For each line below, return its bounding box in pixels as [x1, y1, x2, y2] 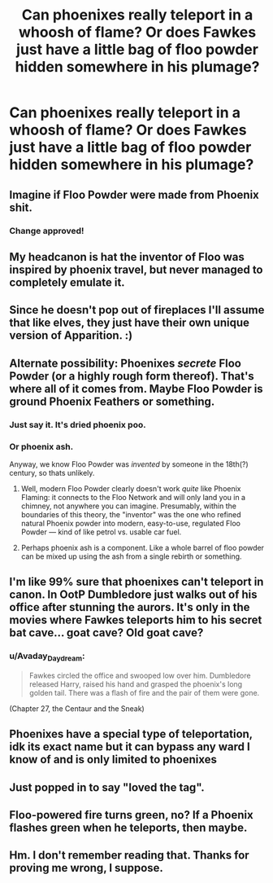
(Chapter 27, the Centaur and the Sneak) [9, 703, 145, 714]
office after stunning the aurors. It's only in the [9, 600, 250, 614]
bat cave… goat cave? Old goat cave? [9, 626, 204, 640]
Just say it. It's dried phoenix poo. [9, 419, 146, 430]
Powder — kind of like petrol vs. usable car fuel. [20, 527, 182, 537]
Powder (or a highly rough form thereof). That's [9, 369, 254, 383]
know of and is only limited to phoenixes [9, 753, 218, 767]
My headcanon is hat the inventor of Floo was [9, 250, 245, 264]
